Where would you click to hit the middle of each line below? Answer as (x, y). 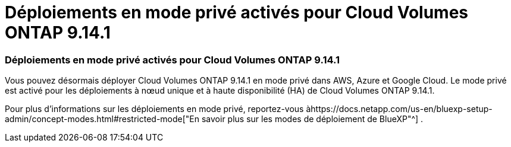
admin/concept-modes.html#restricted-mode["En (102, 119)
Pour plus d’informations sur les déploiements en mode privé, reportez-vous (154, 109)
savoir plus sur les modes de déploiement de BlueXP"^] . (312, 119)
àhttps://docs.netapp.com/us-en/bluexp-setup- (399, 109)
